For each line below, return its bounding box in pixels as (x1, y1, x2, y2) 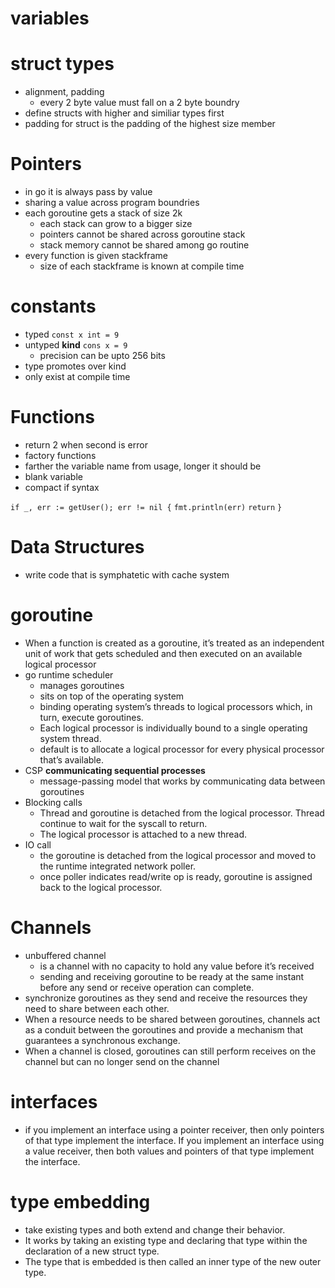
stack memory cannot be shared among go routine (39, 239, 250, 251)
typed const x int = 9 (24, 328, 120, 340)
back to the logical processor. (39, 881, 163, 893)
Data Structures (10, 536, 145, 559)
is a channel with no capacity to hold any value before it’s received (39, 960, 315, 972)
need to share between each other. (24, 1002, 170, 1014)
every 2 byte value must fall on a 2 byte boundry (39, 97, 240, 109)
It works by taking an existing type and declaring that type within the (24, 1234, 308, 1246)
